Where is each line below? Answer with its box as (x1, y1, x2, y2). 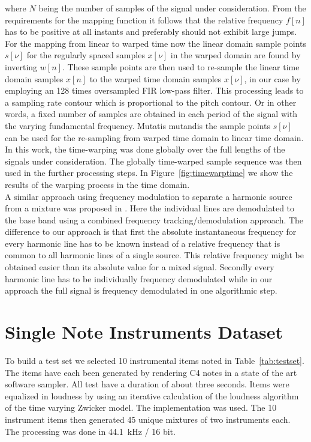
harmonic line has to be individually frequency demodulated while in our (5, 272, 273, 285)
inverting (5, 60, 38, 73)
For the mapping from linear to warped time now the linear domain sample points (5, 37, 307, 49)
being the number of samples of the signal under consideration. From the (38, 2, 306, 14)
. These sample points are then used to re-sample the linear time (62, 60, 300, 73)
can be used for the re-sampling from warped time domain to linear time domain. (5, 131, 304, 144)
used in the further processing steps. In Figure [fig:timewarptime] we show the (5, 166, 293, 179)
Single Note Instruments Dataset (5, 319, 283, 344)
